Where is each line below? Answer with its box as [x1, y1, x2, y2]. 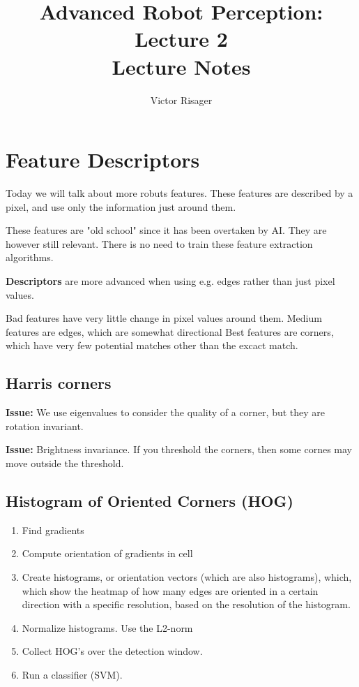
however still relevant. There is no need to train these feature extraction [6, 236, 313, 251]
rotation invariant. [6, 418, 84, 433]
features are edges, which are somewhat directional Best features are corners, [6, 324, 334, 339]
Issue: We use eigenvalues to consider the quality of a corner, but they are [6, 405, 326, 420]
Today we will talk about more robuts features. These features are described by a [6, 186, 353, 200]
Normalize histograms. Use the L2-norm [22, 620, 193, 635]
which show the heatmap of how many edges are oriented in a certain [22, 583, 319, 598]
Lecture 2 [135, 24, 228, 53]
